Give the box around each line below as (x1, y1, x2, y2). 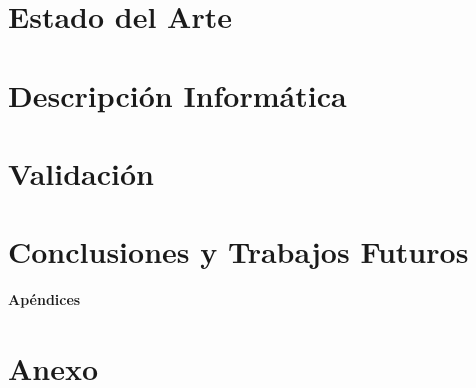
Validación (8, 152, 154, 193)
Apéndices (8, 289, 81, 310)
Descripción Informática (8, 74, 347, 115)
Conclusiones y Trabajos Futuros (8, 231, 469, 272)
